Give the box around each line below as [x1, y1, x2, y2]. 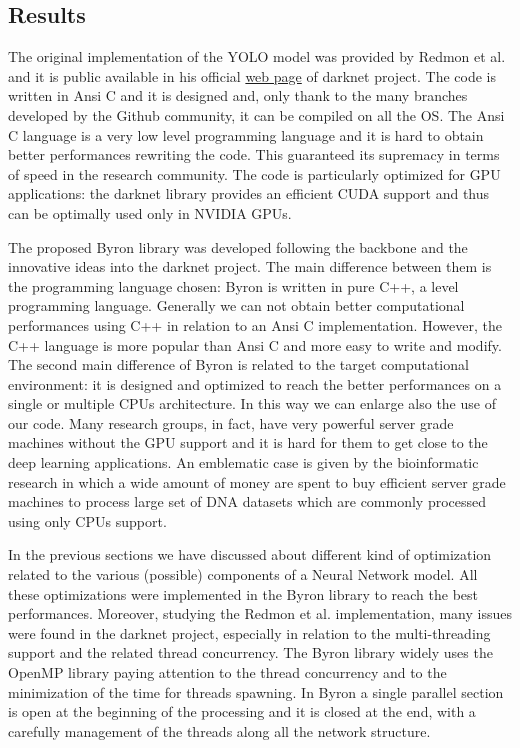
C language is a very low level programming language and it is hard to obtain [8, 124, 484, 145]
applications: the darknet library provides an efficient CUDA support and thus [8, 183, 490, 204]
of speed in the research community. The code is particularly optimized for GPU [8, 163, 501, 184]
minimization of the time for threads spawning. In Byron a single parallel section [8, 681, 504, 702]
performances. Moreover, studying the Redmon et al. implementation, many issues [8, 603, 512, 624]
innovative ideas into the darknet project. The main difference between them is [8, 256, 492, 277]
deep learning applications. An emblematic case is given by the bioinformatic [8, 452, 479, 473]
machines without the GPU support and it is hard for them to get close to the [8, 432, 488, 453]
